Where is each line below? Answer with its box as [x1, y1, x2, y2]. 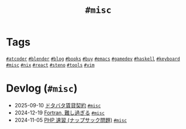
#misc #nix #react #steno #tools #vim [6, 62, 95, 68]
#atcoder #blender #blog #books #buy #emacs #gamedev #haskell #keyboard [6, 56, 180, 62]
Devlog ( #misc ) [6, 82, 78, 95]
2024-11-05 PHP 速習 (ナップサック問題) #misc [14, 116, 127, 123]
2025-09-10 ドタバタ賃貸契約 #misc [14, 101, 101, 108]
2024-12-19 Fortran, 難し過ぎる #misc [14, 109, 105, 116]
